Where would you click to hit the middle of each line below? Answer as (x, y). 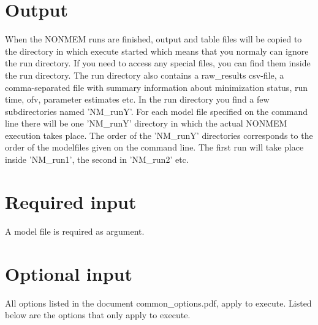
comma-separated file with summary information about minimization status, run (156, 87)
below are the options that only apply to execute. (98, 315)
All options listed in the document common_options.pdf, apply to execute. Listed (158, 303)
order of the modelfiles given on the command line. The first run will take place (154, 147)
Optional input (69, 273)
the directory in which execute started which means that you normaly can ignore (157, 51)
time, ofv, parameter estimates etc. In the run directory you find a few (137, 99)
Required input (71, 201)
